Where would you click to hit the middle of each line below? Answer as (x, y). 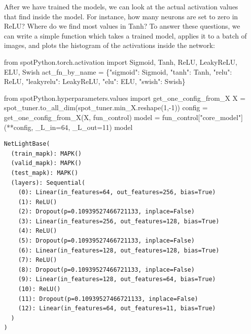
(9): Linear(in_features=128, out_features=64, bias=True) (117, 279)
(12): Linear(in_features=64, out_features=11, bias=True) (117, 309)
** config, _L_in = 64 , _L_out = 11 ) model (70, 127)
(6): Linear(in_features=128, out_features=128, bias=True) (119, 250)
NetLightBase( (27, 144)
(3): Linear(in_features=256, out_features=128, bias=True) (119, 221)
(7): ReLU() (37, 260)
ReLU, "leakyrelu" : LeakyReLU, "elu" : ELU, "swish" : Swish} (95, 81)
